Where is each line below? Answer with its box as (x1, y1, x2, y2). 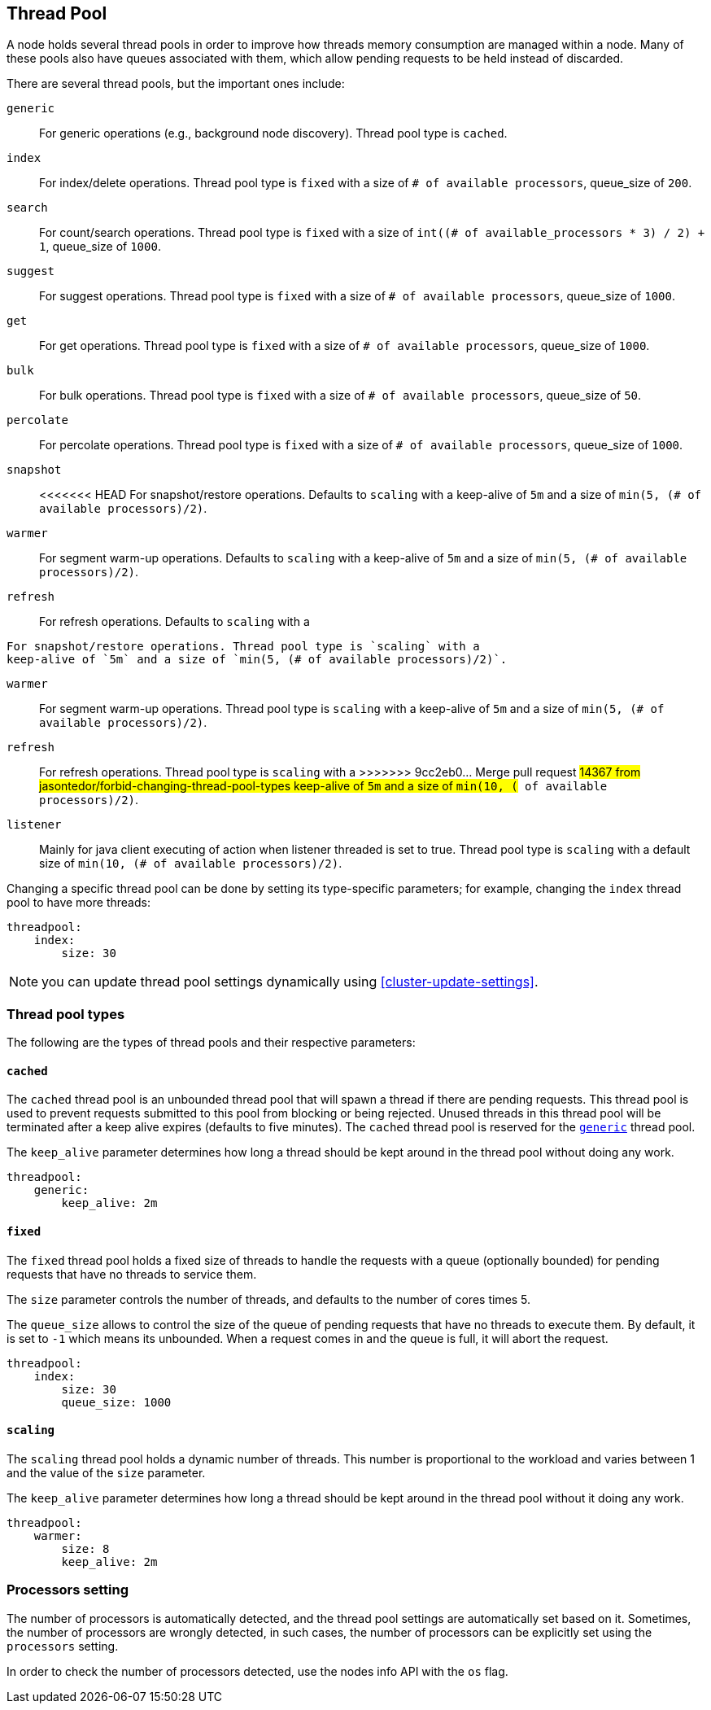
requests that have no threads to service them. (7, 1266, 257, 1281)
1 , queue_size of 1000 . (39, 239, 161, 254)
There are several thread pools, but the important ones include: (7, 77, 345, 91)
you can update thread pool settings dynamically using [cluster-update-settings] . (41, 973, 539, 991)
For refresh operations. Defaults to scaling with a (39, 614, 310, 629)
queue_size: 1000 (61, 1395, 172, 1409)
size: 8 (61, 1542, 110, 1555)
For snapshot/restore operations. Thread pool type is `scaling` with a (7, 640, 480, 654)
